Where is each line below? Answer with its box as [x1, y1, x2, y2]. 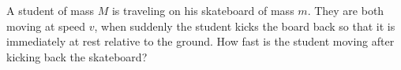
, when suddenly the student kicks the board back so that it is [94, 17, 395, 34]
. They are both [307, 2, 384, 18]
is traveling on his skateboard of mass [111, 2, 294, 18]
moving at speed [6, 17, 86, 34]
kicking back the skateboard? [6, 48, 148, 64]
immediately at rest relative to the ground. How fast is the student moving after [6, 33, 395, 50]
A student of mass [6, 2, 95, 18]
